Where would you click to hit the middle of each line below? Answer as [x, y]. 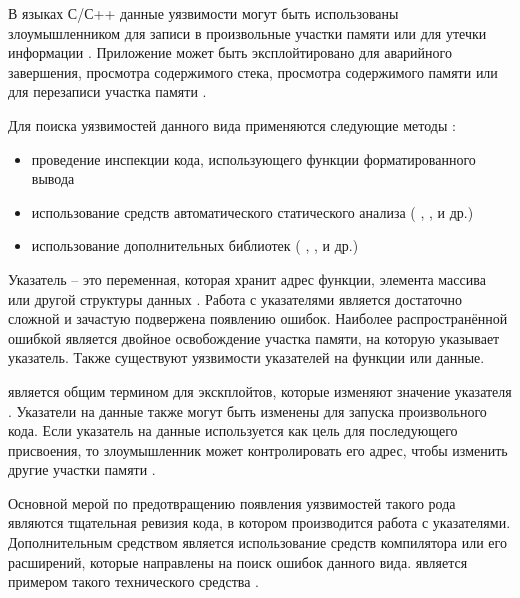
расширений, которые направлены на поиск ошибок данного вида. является [238, 561]
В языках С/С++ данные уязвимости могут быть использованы [203, 13]
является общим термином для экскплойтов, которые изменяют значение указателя [260, 390]
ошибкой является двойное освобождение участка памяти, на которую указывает [254, 337]
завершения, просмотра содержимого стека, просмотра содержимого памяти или [253, 71]
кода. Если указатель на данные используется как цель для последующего [233, 430]
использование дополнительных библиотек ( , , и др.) [195, 245]
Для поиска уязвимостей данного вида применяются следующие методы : [232, 124]
